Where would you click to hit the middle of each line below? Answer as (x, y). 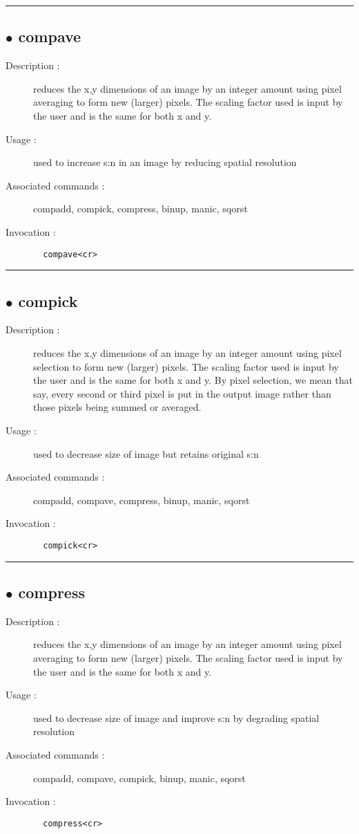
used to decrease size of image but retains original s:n (146, 453)
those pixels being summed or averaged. (117, 407)
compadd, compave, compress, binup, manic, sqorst (142, 500)
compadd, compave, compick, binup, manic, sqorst (139, 778)
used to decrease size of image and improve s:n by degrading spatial (176, 717)
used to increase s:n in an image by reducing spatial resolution (165, 162)
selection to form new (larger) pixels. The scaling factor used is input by (186, 366)
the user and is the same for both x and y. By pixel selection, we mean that (193, 380)
